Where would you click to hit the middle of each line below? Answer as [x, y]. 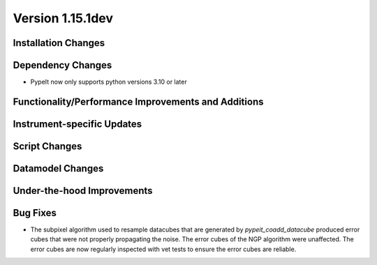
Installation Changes [59, 43]
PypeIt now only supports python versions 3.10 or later [109, 82]
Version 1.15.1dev [63, 18]
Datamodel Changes [58, 168]
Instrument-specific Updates [77, 124]
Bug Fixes [35, 213]
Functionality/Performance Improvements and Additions [138, 101]
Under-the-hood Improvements [83, 191]
